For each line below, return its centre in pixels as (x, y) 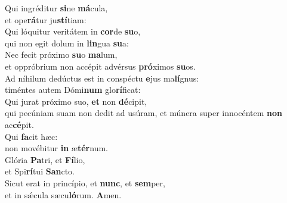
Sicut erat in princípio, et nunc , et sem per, (85, 182)
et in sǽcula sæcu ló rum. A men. (63, 194)
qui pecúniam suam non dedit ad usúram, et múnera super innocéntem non (143, 113)
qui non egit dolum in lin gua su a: (67, 43)
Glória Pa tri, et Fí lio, (45, 159)
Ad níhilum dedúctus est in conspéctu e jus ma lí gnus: (102, 78)
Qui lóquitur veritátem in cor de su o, (73, 31)
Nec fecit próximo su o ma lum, (61, 54)
